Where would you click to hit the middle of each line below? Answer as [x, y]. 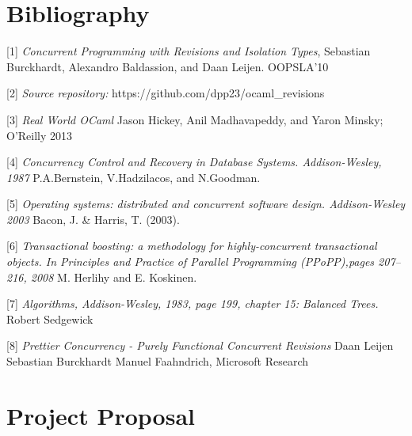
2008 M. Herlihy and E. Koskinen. [114, 277]
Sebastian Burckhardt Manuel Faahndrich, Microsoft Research [157, 361]
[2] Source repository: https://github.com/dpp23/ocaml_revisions [166, 93]
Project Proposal [101, 415]
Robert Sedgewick [50, 318]
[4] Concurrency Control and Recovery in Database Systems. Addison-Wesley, [194, 162]
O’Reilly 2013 [40, 135]
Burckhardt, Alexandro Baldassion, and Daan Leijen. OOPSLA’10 [168, 66]
